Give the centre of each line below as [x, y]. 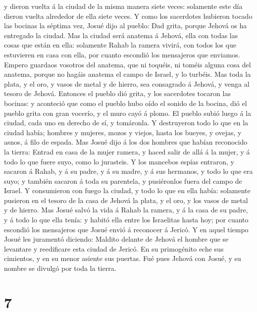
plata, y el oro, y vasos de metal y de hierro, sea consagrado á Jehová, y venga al [127, 83]
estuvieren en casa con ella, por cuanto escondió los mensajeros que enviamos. [122, 54]
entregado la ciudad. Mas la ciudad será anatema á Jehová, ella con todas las [121, 35]
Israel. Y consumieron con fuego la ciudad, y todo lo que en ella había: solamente [127, 190]
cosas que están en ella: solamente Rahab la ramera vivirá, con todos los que [120, 45]
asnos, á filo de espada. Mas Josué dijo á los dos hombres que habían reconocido [126, 142]
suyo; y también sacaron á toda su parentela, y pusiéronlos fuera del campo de [123, 181]
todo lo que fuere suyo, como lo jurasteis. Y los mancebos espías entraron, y [119, 161]
